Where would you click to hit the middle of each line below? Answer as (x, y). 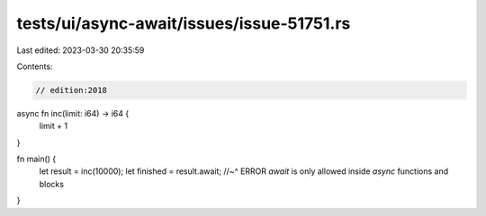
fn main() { (36, 159)
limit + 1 (53, 126)
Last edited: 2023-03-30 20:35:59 (81, 50)
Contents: (35, 66)
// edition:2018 (72, 90)
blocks (52, 184)
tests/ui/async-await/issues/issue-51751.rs (184, 23)
